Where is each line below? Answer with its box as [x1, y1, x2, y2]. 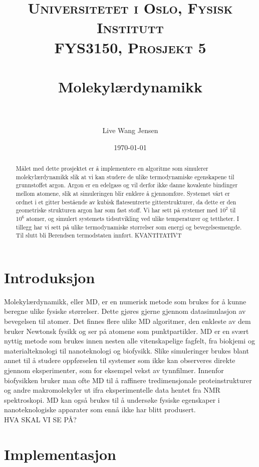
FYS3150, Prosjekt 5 [54, 37, 206, 57]
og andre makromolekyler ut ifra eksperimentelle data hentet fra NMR [4, 385, 220, 395]
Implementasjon [4, 443, 116, 464]
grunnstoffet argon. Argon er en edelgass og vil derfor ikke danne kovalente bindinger [16, 181, 238, 189]
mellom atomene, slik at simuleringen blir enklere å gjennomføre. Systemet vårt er [16, 189, 230, 198]
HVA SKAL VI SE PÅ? [4, 414, 77, 425]
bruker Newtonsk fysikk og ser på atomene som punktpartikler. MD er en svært [4, 325, 249, 336]
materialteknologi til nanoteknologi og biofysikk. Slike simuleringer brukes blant [4, 345, 249, 356]
